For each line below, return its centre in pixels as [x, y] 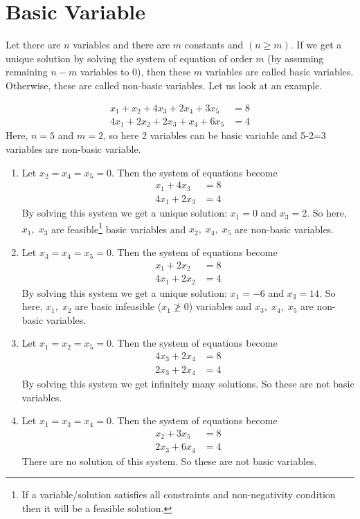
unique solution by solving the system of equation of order [129, 58]
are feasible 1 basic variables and [118, 228]
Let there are [33, 45]
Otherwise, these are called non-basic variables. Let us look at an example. [164, 85]
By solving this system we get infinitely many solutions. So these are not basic [188, 383]
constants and [214, 45]
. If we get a [316, 45]
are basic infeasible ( [118, 306]
